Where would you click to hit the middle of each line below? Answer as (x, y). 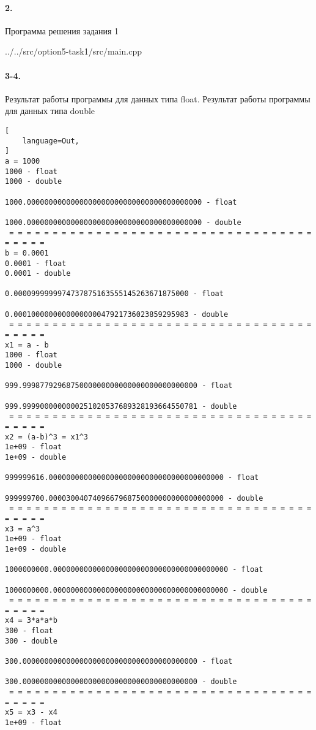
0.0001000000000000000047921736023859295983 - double (117, 314)
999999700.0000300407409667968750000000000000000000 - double (134, 498)
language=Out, (51, 141)
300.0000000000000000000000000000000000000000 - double (121, 682)
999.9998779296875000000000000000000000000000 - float (119, 386)
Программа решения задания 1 (62, 30)
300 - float (29, 631)
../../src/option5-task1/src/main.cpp (73, 51)
